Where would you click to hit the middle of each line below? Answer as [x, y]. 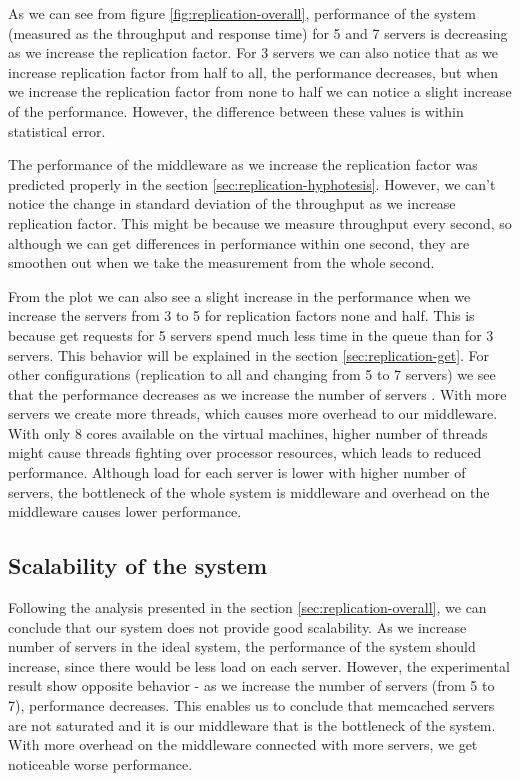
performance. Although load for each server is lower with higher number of [237, 472]
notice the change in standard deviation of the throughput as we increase [232, 203]
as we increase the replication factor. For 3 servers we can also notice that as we [253, 52]
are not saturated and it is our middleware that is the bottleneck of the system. [252, 724]
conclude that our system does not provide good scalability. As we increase [237, 626]
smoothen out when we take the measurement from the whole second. [221, 262]
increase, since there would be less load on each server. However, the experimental [259, 665]
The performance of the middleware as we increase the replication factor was [243, 164]
